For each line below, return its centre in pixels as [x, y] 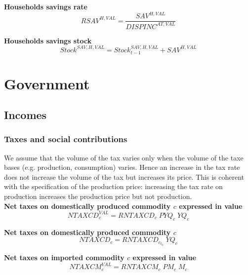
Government [47, 83]
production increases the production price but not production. [98, 196]
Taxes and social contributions [66, 139]
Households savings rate [46, 6]
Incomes [25, 115]
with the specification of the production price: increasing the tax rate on [113, 186]
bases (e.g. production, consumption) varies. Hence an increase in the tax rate [122, 167]
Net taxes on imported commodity [64, 257]
